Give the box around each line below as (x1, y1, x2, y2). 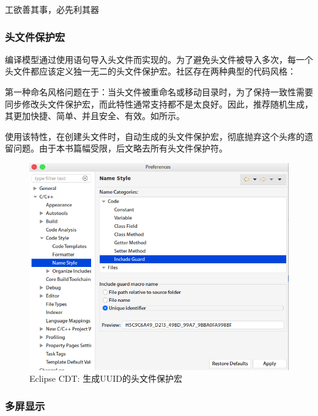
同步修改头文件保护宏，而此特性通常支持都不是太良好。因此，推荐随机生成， (5, 97, 313, 110)
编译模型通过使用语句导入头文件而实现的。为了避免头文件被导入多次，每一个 (5, 53, 313, 65)
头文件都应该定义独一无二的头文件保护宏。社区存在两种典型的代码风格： (5, 65, 296, 78)
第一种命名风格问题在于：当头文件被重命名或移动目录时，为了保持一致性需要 (5, 86, 313, 98)
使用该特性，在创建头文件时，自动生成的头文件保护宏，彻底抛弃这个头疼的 (5, 130, 305, 142)
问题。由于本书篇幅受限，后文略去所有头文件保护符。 (13, 142, 227, 155)
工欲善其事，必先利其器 (5, 3, 99, 15)
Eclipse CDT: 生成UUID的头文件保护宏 (29, 372, 182, 385)
